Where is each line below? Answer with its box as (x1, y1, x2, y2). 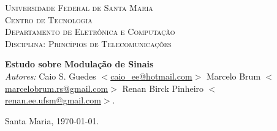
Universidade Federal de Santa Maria (5, 1, 153, 13)
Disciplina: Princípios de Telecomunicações (5, 37, 172, 50)
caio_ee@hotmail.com (110, 69, 192, 82)
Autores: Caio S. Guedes (5, 69, 96, 82)
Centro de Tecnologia (5, 13, 93, 26)
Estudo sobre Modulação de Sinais (5, 58, 154, 70)
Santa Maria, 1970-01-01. (5, 114, 99, 127)
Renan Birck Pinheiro (122, 81, 204, 94)
